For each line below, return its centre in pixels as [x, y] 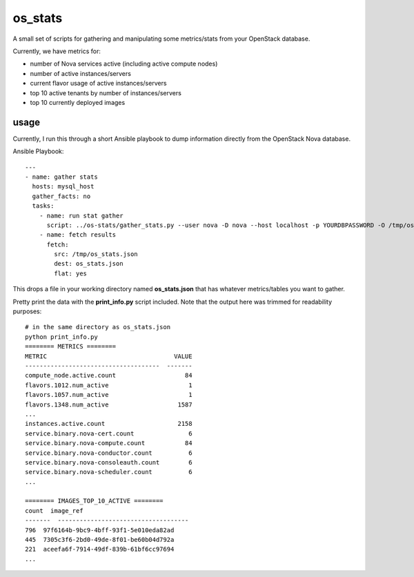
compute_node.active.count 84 [109, 375]
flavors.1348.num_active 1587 [109, 404]
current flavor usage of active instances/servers [98, 84]
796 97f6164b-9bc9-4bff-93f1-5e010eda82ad [100, 530]
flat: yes [71, 273]
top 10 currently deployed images [78, 102]
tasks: [43, 206]
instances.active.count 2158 [109, 424]
